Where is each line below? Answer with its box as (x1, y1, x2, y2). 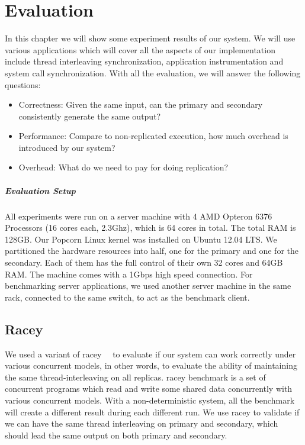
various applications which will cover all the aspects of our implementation (5, 43, 275, 56)
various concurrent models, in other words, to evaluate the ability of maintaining (5, 359, 297, 372)
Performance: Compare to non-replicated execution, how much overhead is (18, 130, 288, 142)
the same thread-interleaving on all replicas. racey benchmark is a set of (5, 370, 266, 383)
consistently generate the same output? (18, 109, 161, 122)
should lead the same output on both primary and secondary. (5, 428, 227, 441)
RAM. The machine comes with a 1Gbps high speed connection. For (5, 267, 253, 280)
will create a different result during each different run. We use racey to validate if (5, 405, 300, 418)
